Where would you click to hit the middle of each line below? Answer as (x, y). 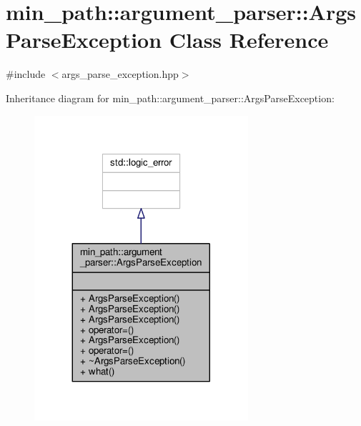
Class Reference (249, 40)
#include (26, 74)
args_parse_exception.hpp (120, 74)
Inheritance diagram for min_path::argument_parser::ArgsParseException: (170, 98)
